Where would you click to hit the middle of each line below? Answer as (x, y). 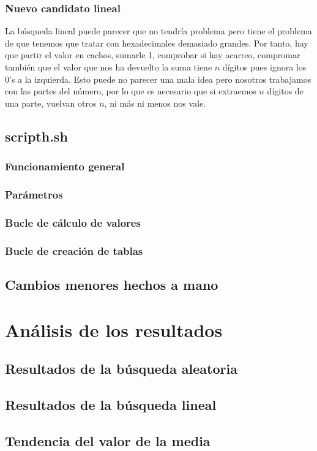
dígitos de (285, 91)
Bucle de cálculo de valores (73, 222)
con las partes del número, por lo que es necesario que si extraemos (131, 91)
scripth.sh (36, 136)
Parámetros (34, 194)
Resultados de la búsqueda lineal (111, 404)
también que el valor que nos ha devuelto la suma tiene (109, 67)
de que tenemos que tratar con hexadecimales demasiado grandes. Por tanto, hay (157, 43)
